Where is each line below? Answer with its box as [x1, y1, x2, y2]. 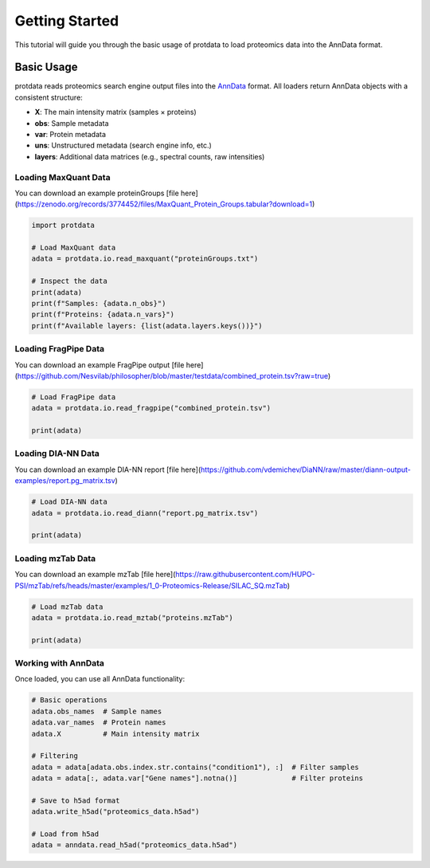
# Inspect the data [31, 277, 107, 286]
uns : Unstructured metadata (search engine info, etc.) [34, 140, 213, 151]
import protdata [31, 221, 96, 230]
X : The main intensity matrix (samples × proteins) [34, 108, 197, 117]
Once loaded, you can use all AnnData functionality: [14, 674, 186, 684]
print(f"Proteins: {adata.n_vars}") [31, 310, 175, 319]
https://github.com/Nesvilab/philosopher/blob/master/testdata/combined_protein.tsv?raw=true [17, 371, 328, 380]
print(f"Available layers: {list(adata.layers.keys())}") [31, 321, 263, 330]
